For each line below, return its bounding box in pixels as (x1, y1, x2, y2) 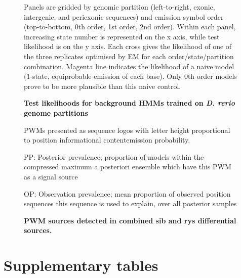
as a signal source (24, 171, 78, 181)
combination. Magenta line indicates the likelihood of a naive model (24, 61, 234, 71)
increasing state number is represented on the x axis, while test (24, 31, 220, 41)
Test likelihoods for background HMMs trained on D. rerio (24, 98, 235, 108)
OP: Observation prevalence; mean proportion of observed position (24, 188, 231, 199)
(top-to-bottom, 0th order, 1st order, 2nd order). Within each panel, (24, 21, 236, 32)
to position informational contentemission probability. (24, 134, 190, 145)
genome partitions (24, 107, 88, 118)
